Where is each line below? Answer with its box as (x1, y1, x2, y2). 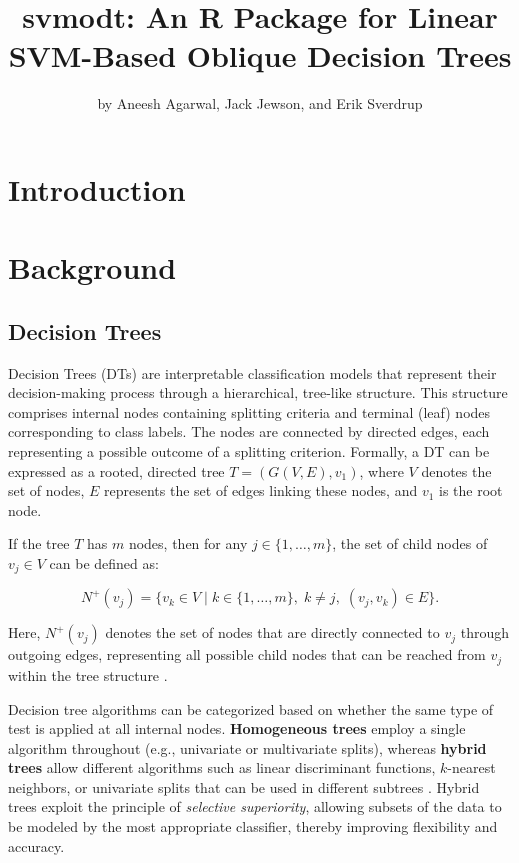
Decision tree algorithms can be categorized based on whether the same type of (8, 698, 494, 719)
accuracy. (8, 835, 65, 856)
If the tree (8, 533, 70, 554)
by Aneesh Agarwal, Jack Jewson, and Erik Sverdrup (97, 93, 423, 114)
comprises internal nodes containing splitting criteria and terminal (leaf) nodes (8, 401, 491, 422)
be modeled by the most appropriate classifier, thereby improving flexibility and (8, 816, 498, 837)
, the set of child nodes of (332, 533, 488, 554)
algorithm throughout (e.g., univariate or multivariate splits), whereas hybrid (8, 737, 487, 758)
